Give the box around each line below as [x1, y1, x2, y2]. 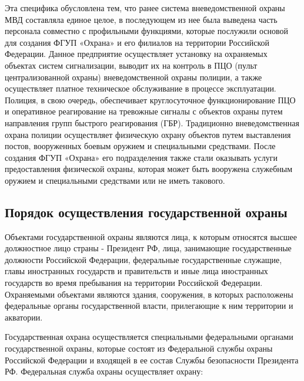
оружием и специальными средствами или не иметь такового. [5, 174, 225, 186]
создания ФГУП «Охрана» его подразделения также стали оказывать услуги [5, 151, 278, 163]
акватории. [5, 311, 43, 323]
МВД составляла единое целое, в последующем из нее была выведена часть [5, 13, 278, 25]
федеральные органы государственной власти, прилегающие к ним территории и [5, 299, 293, 312]
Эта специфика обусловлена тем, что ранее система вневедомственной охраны [5, 2, 285, 14]
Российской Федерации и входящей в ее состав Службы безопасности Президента [5, 353, 299, 366]
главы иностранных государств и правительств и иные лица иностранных [5, 265, 268, 277]
